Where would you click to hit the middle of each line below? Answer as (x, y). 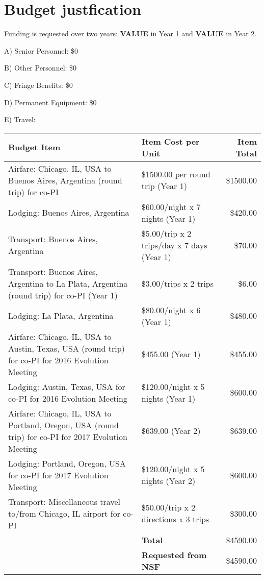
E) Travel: (20, 119)
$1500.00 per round (176, 174)
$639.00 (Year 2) (171, 431)
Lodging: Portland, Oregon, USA (67, 463)
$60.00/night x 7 (171, 206)
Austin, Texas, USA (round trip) (67, 348)
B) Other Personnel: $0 (41, 68)
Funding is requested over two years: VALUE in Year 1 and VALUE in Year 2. (130, 33)
